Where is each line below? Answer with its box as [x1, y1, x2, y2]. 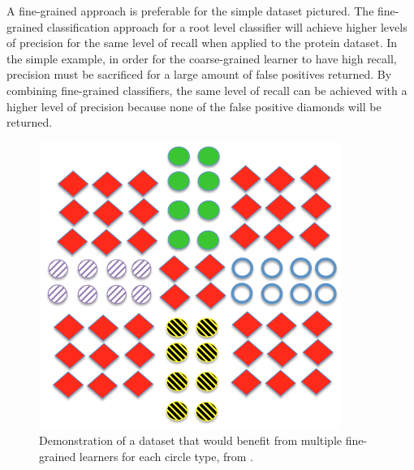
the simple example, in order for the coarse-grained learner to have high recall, [6, 50, 397, 67]
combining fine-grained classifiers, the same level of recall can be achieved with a [6, 81, 408, 98]
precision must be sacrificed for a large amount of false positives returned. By [6, 66, 392, 83]
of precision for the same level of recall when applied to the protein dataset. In [6, 34, 398, 51]
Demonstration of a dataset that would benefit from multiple [39, 432, 343, 449]
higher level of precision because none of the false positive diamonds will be [6, 97, 382, 114]
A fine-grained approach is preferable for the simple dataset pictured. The [6, 2, 374, 19]
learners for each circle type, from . [79, 447, 253, 464]
